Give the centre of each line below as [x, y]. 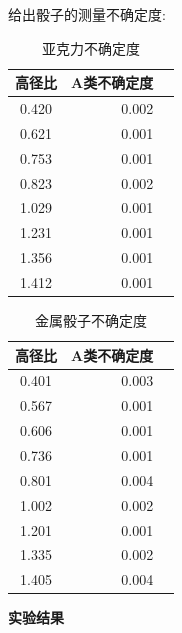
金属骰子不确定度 [91, 320]
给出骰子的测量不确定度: [87, 14]
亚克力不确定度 [91, 47]
